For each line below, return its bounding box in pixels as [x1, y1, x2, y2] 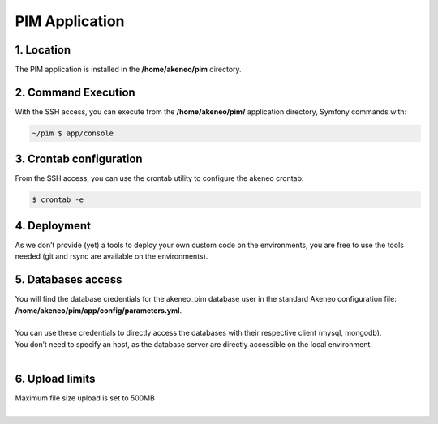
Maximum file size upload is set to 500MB [15, 393, 156, 403]
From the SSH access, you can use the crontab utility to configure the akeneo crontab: [15, 173, 304, 183]
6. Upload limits [15, 372, 96, 385]
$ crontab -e [32, 195, 84, 204]
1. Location [15, 43, 71, 57]
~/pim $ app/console [32, 128, 114, 138]
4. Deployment [15, 219, 92, 233]
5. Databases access [15, 272, 122, 287]
